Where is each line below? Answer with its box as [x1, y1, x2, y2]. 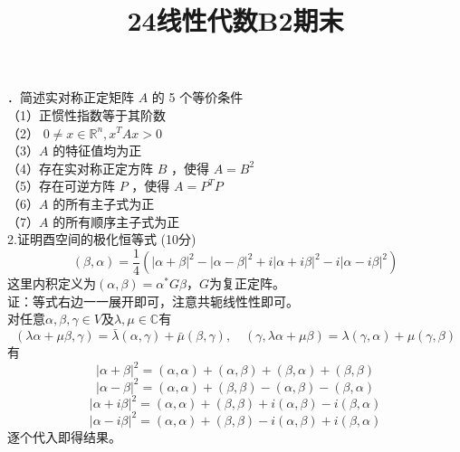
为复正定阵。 [208, 274, 285, 293]
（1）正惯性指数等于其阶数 [7, 105, 166, 124]
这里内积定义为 [7, 274, 96, 293]
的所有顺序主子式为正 [53, 212, 180, 231]
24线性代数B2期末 [127, 2, 344, 39]
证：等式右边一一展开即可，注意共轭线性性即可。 [7, 291, 299, 310]
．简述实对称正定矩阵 [7, 88, 134, 107]
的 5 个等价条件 [151, 88, 244, 107]
